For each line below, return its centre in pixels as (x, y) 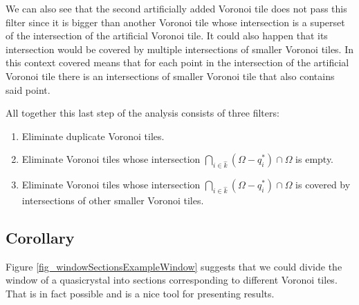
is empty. (315, 159)
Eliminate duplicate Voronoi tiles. (93, 136)
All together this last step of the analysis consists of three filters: (142, 113)
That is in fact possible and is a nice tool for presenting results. (140, 293)
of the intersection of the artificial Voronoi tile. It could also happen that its (167, 36)
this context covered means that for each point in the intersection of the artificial (177, 62)
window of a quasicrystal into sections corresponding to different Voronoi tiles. (172, 280)
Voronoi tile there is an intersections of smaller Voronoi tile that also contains (170, 76)
